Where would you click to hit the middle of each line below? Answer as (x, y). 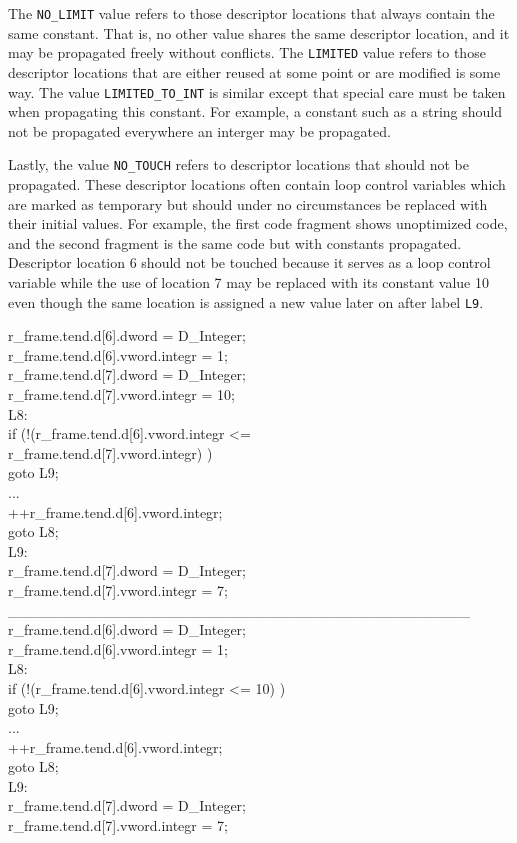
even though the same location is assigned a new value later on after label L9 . (246, 301)
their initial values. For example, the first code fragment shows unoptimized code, (258, 223)
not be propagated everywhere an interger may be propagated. (199, 130)
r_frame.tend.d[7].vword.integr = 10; (121, 394)
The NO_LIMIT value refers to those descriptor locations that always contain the (251, 13)
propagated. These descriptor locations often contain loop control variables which (257, 184)
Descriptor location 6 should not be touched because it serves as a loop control (249, 262)
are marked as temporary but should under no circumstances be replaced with (248, 203)
